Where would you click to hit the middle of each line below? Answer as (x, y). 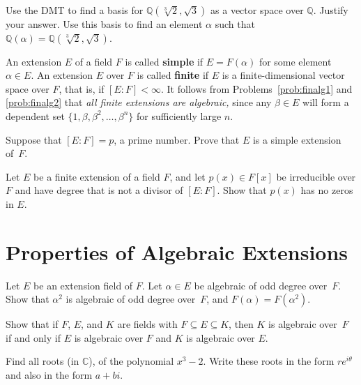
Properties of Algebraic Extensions (177, 251)
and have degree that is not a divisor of (99, 190)
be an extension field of (83, 285)
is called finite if (173, 75)
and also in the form (49, 375)
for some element (295, 61)
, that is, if (82, 88)
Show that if (32, 324)
